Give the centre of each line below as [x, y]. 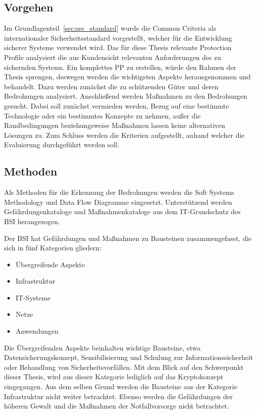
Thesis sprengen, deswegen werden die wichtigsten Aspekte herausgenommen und [127, 77]
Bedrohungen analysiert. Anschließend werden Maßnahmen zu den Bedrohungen [126, 96]
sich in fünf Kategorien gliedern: [53, 248]
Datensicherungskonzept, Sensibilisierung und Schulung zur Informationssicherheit [128, 357]
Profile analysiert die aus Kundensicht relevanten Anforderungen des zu [113, 57]
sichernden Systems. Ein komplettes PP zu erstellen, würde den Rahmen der [120, 67]
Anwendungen [37, 331]
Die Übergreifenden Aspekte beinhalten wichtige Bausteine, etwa [102, 347]
